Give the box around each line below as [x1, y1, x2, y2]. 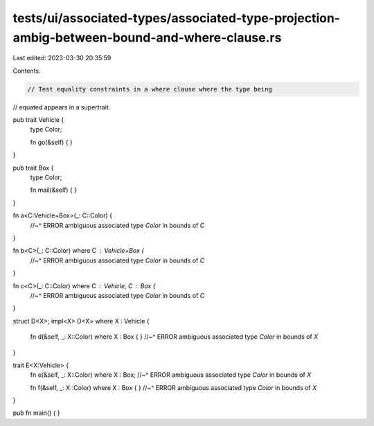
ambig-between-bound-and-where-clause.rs [12, 30, 282, 45]
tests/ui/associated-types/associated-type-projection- [12, 10, 341, 26]
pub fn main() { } [12, 409, 60, 417]
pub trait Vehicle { [12, 116, 64, 124]
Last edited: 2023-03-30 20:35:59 [12, 54, 112, 62]
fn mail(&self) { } [30, 186, 78, 194]
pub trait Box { [12, 163, 54, 172]
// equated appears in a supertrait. [12, 103, 111, 111]
